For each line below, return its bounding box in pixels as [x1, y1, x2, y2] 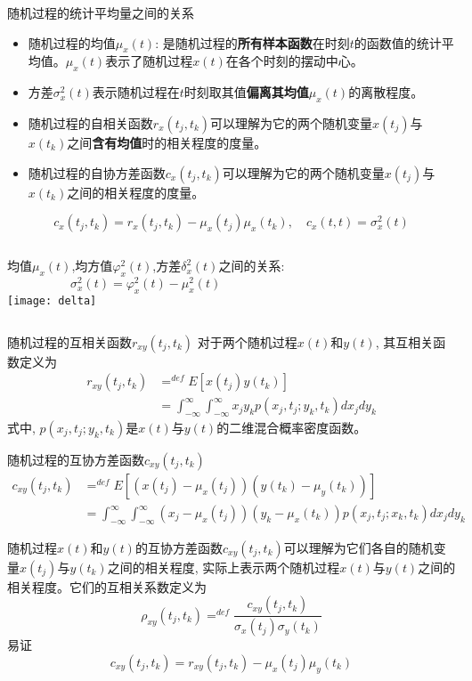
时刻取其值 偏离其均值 [183, 83, 309, 101]
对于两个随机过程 [197, 332, 297, 351]
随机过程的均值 [28, 33, 116, 52]
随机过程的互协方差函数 [7, 450, 144, 468]
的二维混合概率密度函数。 [216, 418, 367, 436]
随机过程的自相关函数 [28, 113, 153, 132]
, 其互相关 [375, 332, 434, 351]
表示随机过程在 [92, 83, 180, 101]
